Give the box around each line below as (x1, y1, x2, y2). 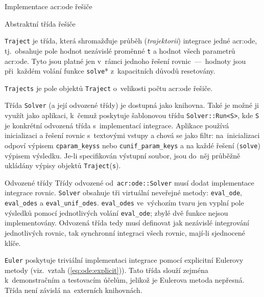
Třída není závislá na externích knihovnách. (5, 285, 142, 295)
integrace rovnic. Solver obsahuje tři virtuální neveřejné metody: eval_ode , (5, 187, 242, 198)
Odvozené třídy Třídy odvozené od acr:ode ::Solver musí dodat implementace (5, 177, 254, 188)
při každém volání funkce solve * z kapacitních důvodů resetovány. (5, 65, 215, 76)
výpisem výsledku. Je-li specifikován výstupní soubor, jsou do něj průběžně (5, 150, 241, 161)
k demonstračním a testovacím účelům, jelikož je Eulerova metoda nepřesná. (5, 275, 245, 285)
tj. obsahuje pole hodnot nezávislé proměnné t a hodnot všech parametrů (5, 45, 235, 56)
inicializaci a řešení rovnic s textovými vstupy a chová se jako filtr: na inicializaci (5, 130, 260, 141)
